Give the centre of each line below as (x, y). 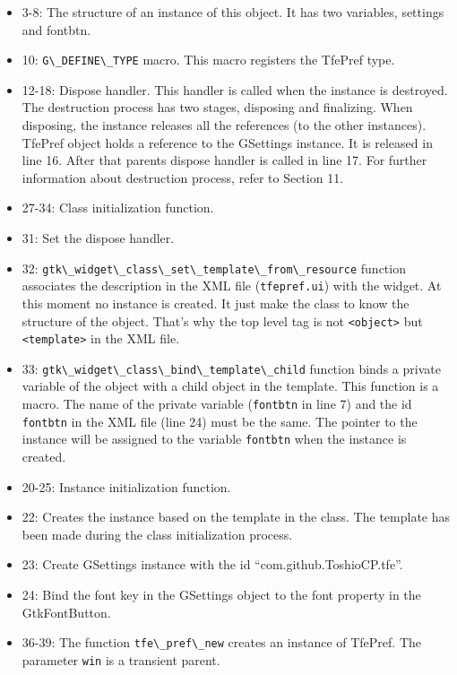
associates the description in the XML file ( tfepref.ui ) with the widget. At (232, 286)
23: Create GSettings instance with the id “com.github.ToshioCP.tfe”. (212, 564)
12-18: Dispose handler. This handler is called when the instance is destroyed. (235, 89)
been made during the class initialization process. (157, 534)
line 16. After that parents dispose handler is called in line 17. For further (224, 160)
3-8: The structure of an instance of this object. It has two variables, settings (233, 12)
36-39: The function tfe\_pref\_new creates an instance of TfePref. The (221, 642)
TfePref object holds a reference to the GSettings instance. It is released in (227, 142)
